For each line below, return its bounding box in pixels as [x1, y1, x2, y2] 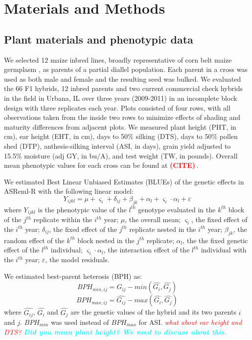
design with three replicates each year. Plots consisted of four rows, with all [4, 102, 230, 113]
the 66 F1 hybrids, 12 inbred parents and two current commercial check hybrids [4, 83, 243, 93]
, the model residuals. [45, 254, 110, 265]
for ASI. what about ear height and [138, 317, 242, 327]
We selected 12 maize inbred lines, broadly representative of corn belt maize [4, 54, 232, 65]
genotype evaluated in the [138, 204, 216, 214]
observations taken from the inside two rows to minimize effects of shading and [4, 112, 241, 122]
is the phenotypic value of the [38, 204, 127, 214]
